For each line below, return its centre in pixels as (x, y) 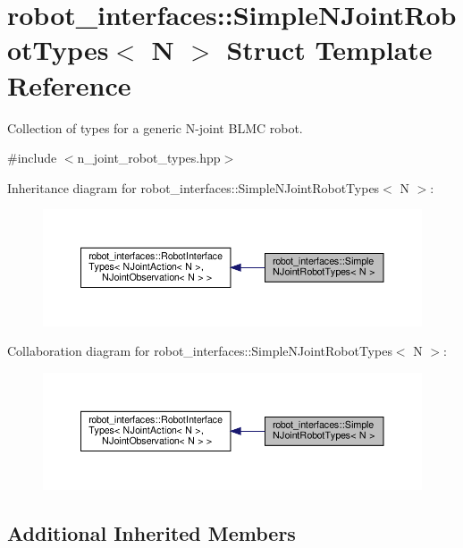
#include (32, 158)
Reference (69, 84)
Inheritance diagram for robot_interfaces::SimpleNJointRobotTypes (194, 187)
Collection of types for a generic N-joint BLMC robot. (155, 127)
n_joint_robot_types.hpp (149, 158)
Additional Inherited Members (152, 532)
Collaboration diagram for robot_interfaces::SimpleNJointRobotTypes (200, 351)
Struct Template (329, 50)
